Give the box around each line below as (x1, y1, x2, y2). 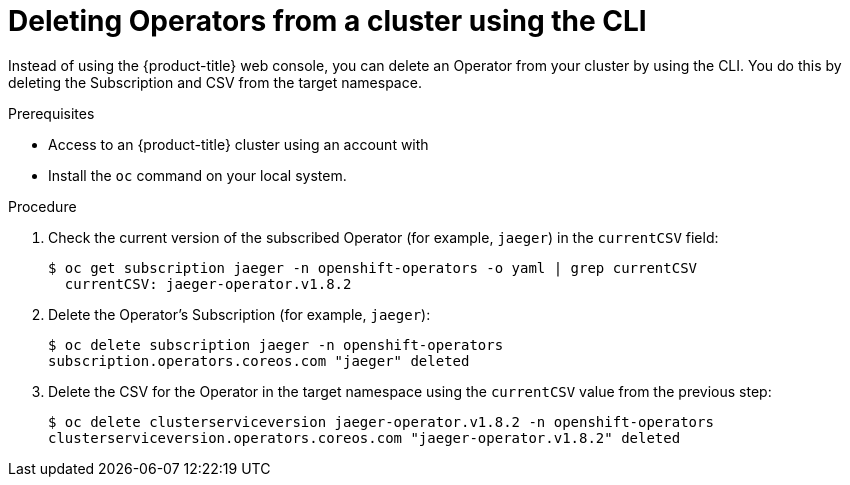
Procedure (8, 197, 77, 215)
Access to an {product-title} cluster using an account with (48, 135, 429, 153)
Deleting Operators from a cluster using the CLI (8, 4, 647, 38)
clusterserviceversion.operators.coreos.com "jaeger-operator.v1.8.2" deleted (48, 429, 681, 446)
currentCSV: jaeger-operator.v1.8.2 (64, 275, 352, 292)
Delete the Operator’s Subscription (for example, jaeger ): (48, 305, 431, 323)
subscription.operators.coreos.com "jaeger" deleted (48, 352, 470, 369)
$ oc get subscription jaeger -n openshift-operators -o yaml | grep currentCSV (48, 259, 698, 276)
